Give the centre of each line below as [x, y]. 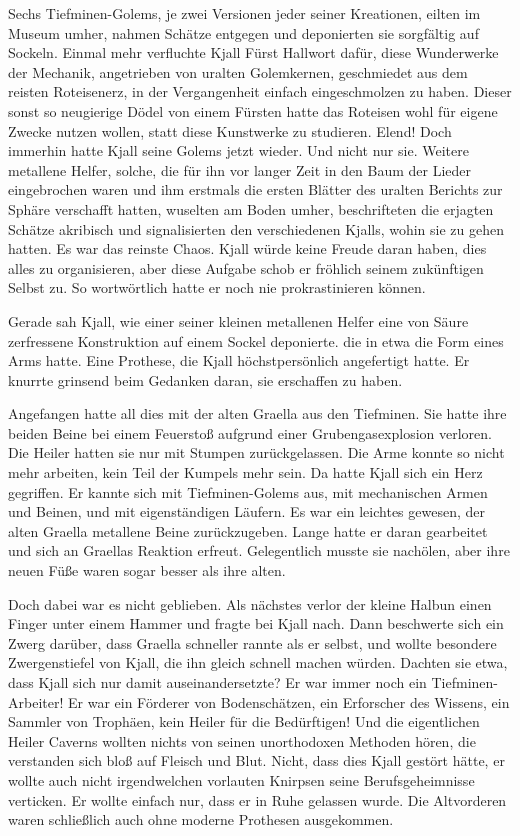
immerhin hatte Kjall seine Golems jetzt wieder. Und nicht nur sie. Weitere [238, 150]
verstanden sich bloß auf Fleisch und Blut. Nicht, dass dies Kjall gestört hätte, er [256, 760]
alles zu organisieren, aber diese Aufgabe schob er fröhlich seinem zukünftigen [246, 267]
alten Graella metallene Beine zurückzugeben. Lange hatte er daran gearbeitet [248, 530]
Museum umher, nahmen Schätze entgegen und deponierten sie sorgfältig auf [243, 32]
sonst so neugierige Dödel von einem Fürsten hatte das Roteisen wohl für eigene [253, 110]
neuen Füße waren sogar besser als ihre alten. [147, 570]
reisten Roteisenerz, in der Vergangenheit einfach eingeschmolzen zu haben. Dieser [260, 91]
